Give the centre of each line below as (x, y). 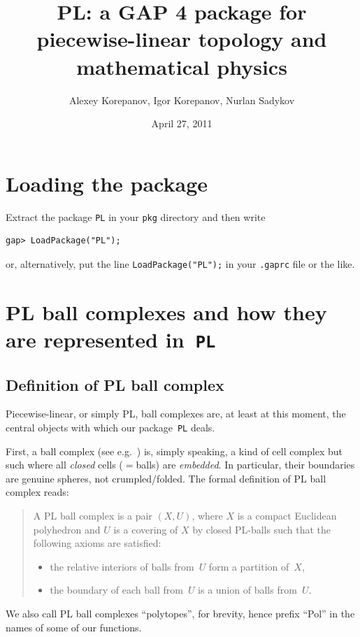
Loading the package (107, 183)
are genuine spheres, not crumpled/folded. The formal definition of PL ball (166, 478)
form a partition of (249, 566)
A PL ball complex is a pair (93, 516)
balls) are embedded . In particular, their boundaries (245, 465)
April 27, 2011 (182, 123)
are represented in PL (111, 339)
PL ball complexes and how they (166, 312)
